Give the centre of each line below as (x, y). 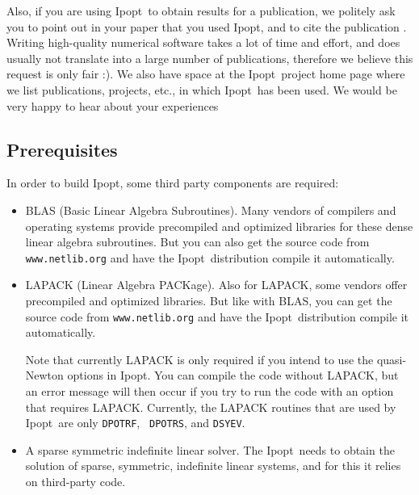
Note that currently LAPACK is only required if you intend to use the (199, 359)
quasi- (392, 359)
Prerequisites (62, 149)
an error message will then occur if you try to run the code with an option (209, 391)
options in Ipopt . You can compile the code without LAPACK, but (233, 375)
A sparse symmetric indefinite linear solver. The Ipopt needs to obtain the (210, 449)
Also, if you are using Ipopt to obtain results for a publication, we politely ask (201, 10)
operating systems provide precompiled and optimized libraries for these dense (219, 226)
